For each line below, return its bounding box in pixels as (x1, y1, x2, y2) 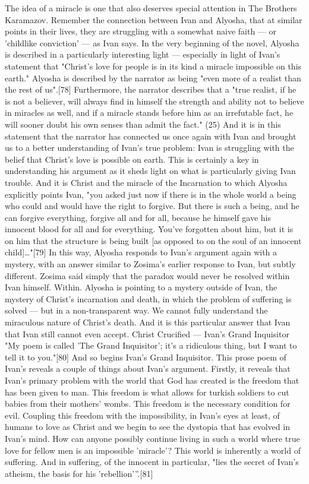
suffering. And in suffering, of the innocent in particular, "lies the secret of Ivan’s (5, 455, 299, 468)
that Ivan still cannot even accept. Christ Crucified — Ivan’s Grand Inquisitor (5, 327, 289, 340)
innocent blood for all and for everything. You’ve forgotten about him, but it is (5, 223, 294, 235)
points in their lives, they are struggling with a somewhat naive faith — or (5, 25, 277, 37)
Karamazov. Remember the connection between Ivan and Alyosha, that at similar (5, 13, 302, 26)
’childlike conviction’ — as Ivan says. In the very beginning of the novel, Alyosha (5, 36, 299, 49)
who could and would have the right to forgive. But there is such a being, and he (5, 200, 299, 212)
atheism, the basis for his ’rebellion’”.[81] (5, 467, 153, 479)
